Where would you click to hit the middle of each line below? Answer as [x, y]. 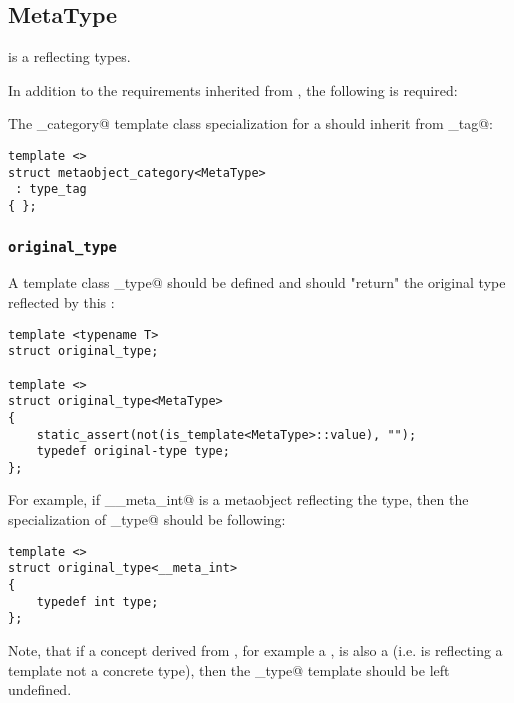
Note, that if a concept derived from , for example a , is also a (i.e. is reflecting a [255, 649]
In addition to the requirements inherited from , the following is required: [233, 89]
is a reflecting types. [69, 56]
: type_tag [51, 189]
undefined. [40, 689]
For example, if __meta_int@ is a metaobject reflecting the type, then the [238, 499]
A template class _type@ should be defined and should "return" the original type [257, 282]
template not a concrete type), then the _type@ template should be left [229, 669]
